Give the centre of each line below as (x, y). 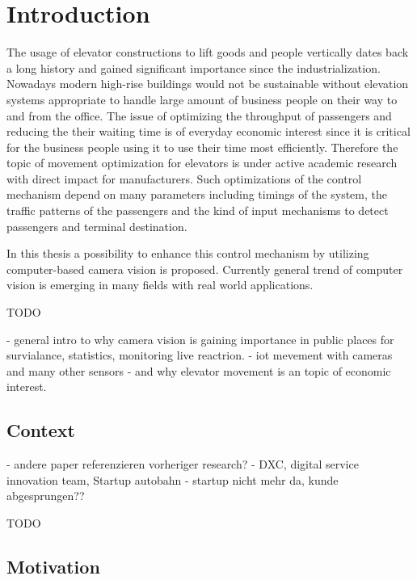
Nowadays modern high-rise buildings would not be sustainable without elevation (208, 84)
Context (41, 430)
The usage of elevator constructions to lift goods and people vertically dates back (208, 52)
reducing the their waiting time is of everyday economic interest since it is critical (208, 131)
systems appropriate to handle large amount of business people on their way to (202, 99)
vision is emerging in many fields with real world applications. (160, 285)
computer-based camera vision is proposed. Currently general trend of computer (205, 269)
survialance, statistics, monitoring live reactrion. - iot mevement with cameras (200, 355)
